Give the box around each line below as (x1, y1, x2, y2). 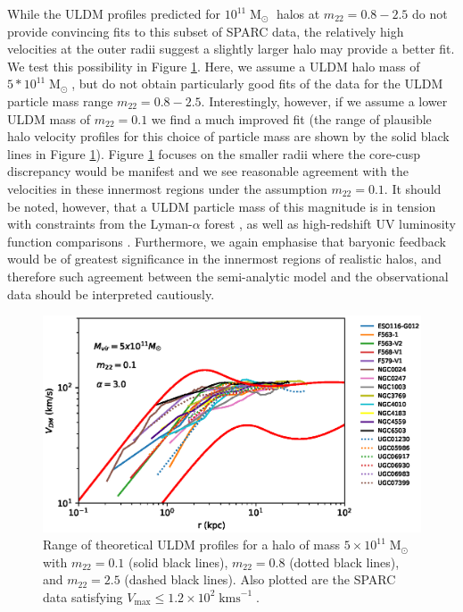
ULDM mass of (7, 109, 91, 128)
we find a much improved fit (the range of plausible (151, 109, 432, 128)
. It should (384, 179, 442, 197)
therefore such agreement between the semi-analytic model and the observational (7, 266, 449, 285)
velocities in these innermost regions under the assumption (7, 179, 327, 197)
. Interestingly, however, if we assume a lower (201, 91, 448, 110)
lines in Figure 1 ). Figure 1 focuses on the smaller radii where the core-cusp (7, 144, 420, 163)
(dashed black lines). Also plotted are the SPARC (124, 570, 396, 589)
